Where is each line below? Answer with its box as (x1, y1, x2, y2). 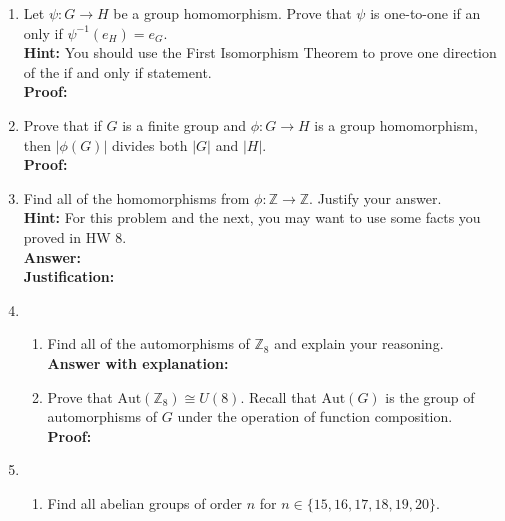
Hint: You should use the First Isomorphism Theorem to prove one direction (23, 42, 497, 63)
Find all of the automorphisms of (47, 333, 250, 354)
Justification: (23, 266, 115, 287)
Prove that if (23, 114, 102, 135)
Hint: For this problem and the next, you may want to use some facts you (23, 207, 481, 228)
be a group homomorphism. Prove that (113, 3, 352, 23)
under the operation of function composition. (177, 406, 453, 427)
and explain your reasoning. (274, 333, 444, 354)
